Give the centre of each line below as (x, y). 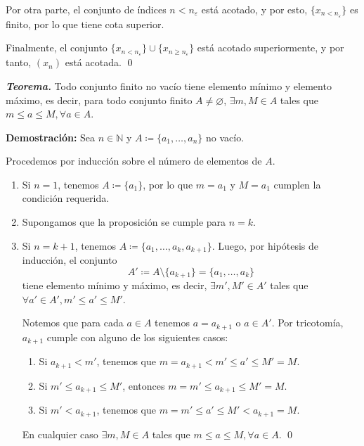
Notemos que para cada (73, 323)
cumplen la (297, 184)
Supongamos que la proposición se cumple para (124, 222)
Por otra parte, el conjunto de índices (86, 9)
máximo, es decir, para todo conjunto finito (99, 100)
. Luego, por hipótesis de (265, 245)
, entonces (144, 385)
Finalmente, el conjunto (57, 47)
